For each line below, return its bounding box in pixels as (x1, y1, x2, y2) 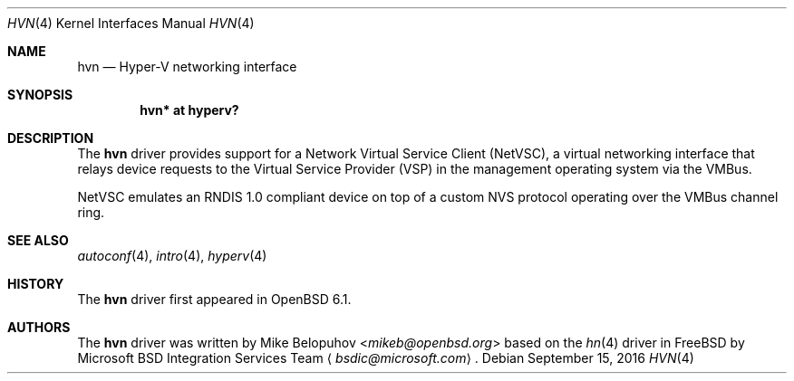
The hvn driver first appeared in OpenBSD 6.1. (77, 291, 352, 307)
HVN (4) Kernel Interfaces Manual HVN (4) (7, 15, 255, 31)
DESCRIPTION (7, 130, 94, 146)
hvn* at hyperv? (140, 102, 239, 118)
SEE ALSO (7, 233, 69, 248)
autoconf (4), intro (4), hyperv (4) (77, 248, 267, 263)
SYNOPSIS (7, 87, 73, 102)
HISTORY (7, 276, 64, 291)
